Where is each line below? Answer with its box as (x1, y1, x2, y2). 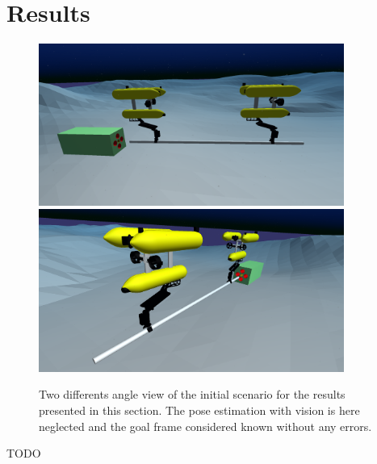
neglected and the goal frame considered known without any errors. (39, 417, 372, 434)
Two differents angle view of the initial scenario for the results (39, 386, 346, 403)
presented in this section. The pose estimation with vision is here (39, 402, 360, 419)
